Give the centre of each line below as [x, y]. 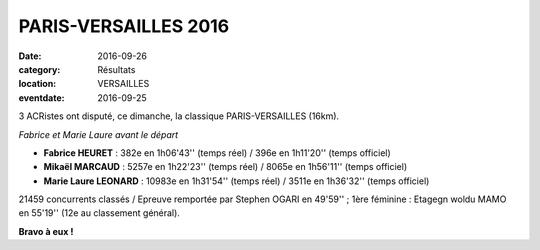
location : [37, 84]
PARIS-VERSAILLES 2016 [124, 26]
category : [39, 69]
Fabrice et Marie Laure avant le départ [98, 134]
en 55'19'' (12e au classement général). [99, 213]
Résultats [116, 69]
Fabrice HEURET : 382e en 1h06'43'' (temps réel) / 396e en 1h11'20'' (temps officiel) [217, 152]
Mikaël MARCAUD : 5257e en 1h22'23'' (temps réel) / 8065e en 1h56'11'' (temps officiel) [225, 167]
